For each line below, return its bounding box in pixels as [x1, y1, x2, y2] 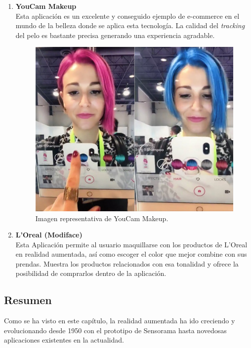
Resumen [4, 292, 52, 308]
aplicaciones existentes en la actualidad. [4, 335, 124, 345]
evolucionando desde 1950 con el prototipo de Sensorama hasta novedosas [4, 325, 227, 335]
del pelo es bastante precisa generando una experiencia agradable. [15, 30, 215, 40]
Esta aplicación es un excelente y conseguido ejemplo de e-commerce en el [15, 10, 240, 21]
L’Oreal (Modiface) [15, 230, 83, 240]
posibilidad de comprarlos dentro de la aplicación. [15, 268, 167, 278]
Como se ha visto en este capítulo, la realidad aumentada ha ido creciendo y [4, 315, 235, 326]
